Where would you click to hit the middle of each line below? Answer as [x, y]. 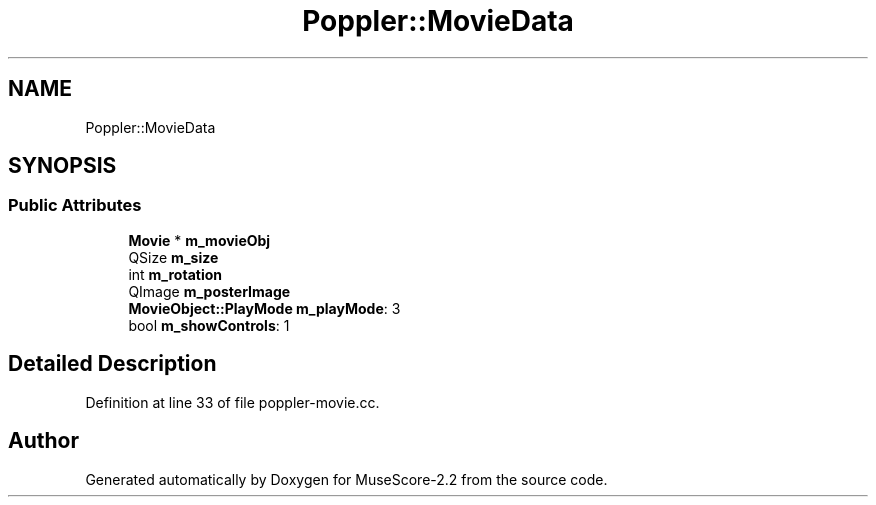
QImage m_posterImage [209, 291]
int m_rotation [175, 274]
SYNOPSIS [62, 166]
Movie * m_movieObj [199, 240]
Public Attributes [75, 205]
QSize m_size [173, 257]
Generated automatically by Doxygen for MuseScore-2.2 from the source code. [346, 479]
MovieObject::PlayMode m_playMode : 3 [264, 308]
